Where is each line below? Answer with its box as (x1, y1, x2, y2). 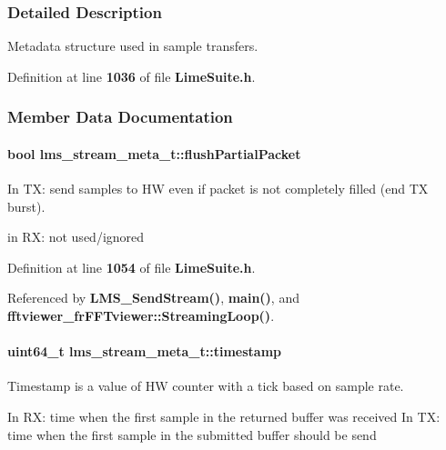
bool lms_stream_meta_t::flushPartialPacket (7, 144, 301, 163)
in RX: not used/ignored (7, 227, 145, 246)
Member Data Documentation (7, 105, 233, 128)
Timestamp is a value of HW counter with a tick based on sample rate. (7, 376, 404, 395)
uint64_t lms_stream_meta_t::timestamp (7, 342, 282, 361)
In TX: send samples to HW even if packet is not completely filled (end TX (7, 179, 429, 198)
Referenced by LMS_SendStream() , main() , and (7, 288, 299, 307)
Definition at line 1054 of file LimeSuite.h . (7, 257, 256, 276)
